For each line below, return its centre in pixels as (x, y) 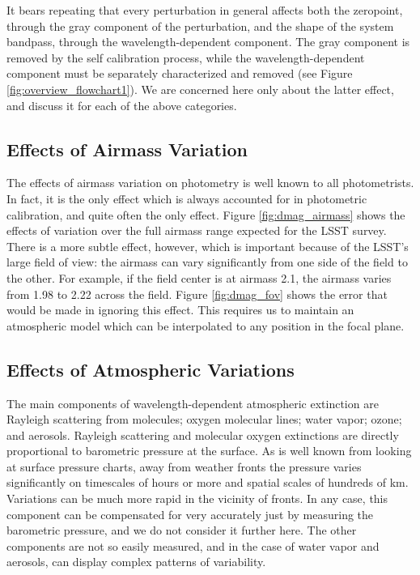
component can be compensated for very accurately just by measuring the (190, 514)
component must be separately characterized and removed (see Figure (180, 73)
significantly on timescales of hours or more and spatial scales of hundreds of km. (208, 482)
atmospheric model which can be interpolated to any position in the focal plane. (206, 325)
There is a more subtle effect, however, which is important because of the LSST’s (208, 246)
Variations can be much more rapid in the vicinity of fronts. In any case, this (197, 498)
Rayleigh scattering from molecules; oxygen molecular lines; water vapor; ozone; (204, 419)
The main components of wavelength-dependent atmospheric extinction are (193, 403)
